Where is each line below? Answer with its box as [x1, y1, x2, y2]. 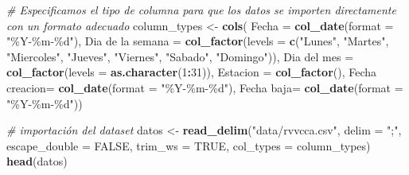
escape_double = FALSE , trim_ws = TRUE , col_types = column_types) [6, 137, 371, 154]
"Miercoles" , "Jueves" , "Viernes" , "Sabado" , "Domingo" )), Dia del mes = [6, 48, 354, 64]
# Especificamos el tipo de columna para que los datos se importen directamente [6, 2, 396, 17]
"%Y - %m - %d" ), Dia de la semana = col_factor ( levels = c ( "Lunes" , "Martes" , [6, 33, 389, 49]
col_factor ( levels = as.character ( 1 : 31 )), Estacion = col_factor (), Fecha [6, 64, 377, 80]
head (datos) [6, 153, 68, 169]
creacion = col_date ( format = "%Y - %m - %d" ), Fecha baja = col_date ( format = [6, 79, 403, 95]
